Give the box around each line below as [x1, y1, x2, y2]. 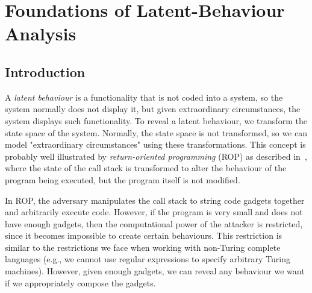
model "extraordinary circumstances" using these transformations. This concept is [5, 138, 306, 151]
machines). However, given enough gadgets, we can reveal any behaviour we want [5, 265, 305, 277]
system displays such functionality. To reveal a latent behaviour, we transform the [5, 114, 307, 127]
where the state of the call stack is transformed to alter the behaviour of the [5, 162, 287, 174]
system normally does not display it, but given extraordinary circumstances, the [5, 102, 301, 115]
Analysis [5, 21, 76, 46]
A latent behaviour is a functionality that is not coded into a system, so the [5, 90, 283, 103]
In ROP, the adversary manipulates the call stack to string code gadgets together [5, 194, 305, 206]
